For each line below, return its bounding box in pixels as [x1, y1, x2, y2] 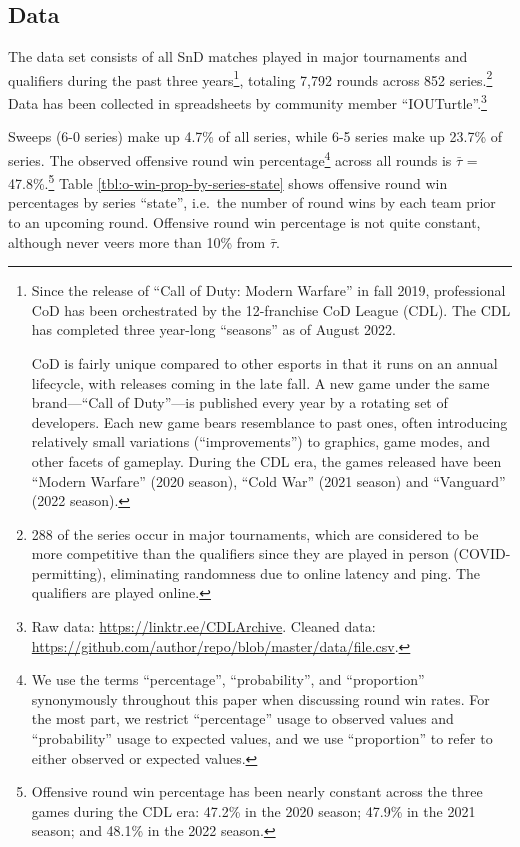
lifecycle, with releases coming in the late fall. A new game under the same [31, 372, 490, 393]
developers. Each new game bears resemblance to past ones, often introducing [31, 411, 508, 432]
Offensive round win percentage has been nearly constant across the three [31, 781, 483, 802]
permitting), [31, 562, 107, 583]
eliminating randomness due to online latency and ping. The [110, 562, 481, 583]
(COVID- [453, 543, 511, 564]
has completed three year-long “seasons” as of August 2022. [31, 319, 396, 340]
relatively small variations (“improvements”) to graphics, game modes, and [31, 431, 491, 452]
